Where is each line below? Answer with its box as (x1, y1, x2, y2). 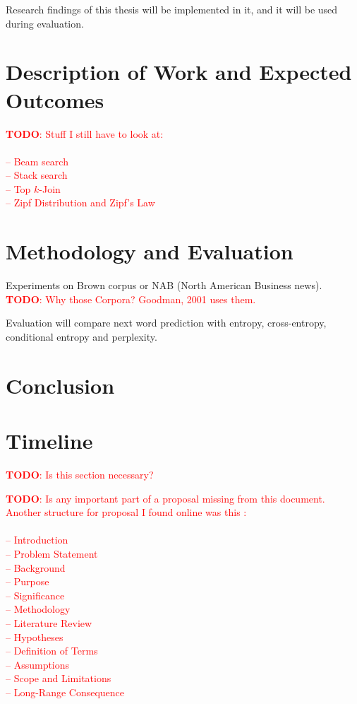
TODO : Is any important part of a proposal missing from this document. (6, 491, 325, 505)
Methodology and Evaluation (6, 237, 294, 266)
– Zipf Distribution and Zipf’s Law (6, 195, 155, 210)
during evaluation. (6, 16, 84, 30)
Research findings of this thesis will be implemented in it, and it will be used (6, 2, 338, 16)
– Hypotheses (6, 629, 63, 644)
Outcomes (6, 85, 104, 114)
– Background (6, 560, 66, 575)
